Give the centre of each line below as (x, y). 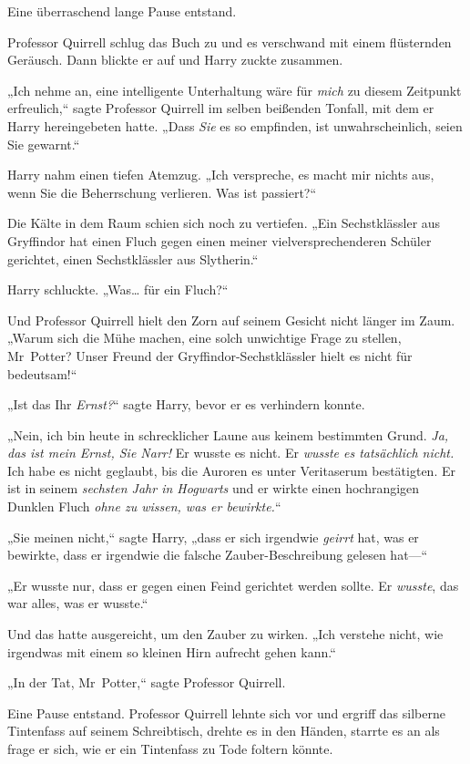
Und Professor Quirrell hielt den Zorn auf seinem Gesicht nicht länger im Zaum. (231, 320)
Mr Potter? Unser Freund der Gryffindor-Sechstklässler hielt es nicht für (210, 355)
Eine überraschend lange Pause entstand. (122, 11)
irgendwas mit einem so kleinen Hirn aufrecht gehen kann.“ (172, 651)
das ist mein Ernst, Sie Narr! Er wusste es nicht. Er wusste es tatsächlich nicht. (231, 453)
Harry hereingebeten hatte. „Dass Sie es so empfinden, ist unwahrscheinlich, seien (235, 125)
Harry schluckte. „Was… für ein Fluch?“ (118, 289)
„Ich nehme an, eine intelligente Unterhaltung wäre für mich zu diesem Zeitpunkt (235, 90)
